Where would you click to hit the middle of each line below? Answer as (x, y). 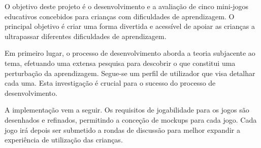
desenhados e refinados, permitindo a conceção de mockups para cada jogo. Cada (131, 119)
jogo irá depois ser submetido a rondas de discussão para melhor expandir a (122, 129)
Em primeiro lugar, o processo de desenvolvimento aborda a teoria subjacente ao (130, 53)
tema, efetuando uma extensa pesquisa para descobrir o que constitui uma (120, 63)
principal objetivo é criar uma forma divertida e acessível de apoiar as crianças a (130, 26)
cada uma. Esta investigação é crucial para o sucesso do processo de (110, 83)
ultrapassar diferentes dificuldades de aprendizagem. (86, 36)
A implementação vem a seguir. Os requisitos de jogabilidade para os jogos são (127, 110)
